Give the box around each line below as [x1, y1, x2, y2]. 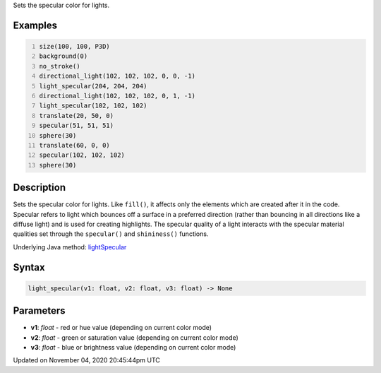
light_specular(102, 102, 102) [39, 102, 147, 109]
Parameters [13, 304, 66, 317]
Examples [13, 19, 58, 31]
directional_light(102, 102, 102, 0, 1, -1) [39, 92, 195, 100]
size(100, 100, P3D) [39, 42, 111, 50]
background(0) [39, 52, 88, 60]
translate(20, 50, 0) [39, 112, 114, 119]
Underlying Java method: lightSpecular [13, 242, 127, 251]
